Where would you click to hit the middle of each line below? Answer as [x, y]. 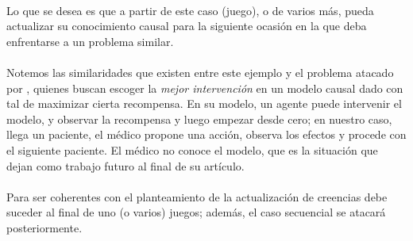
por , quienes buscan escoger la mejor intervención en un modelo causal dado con [205, 88]
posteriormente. [44, 227]
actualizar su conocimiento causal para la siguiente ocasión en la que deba [187, 26]
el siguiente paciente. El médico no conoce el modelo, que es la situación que [192, 149]
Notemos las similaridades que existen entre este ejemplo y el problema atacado [200, 72]
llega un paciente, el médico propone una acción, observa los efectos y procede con [206, 134]
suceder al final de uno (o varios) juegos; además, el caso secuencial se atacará [196, 212]
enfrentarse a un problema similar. [90, 41]
